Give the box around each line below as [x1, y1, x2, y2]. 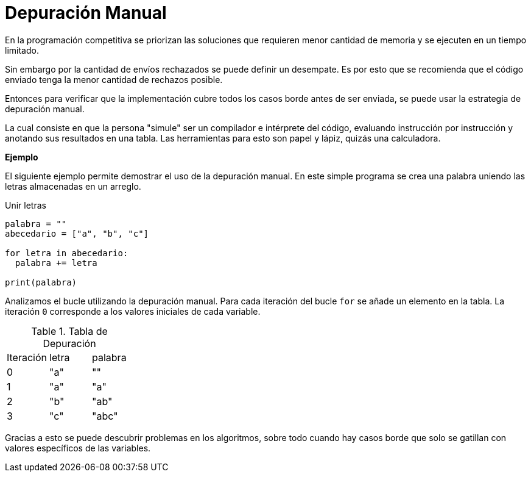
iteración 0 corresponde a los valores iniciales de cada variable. [5, 306, 261, 317]
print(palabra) [5, 277, 77, 287]
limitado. [5, 45, 39, 56]
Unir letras [5, 199, 46, 210]
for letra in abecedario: [5, 248, 128, 258]
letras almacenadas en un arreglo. [5, 181, 141, 192]
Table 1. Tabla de [31, 325, 108, 337]
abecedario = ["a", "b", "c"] [5, 228, 149, 238]
